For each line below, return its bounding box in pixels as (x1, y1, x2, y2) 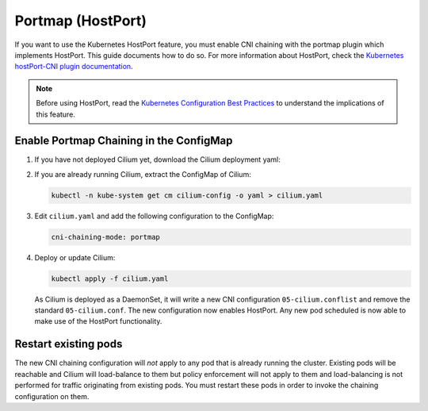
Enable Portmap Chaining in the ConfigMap (14, 134, 233, 148)
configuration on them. (14, 391, 90, 401)
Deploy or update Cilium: (34, 252, 116, 262)
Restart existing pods (14, 337, 123, 351)
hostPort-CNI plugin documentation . (14, 62, 134, 71)
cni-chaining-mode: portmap (51, 232, 160, 241)
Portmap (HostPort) (14, 12, 147, 29)
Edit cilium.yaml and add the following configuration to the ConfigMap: (34, 211, 274, 221)
